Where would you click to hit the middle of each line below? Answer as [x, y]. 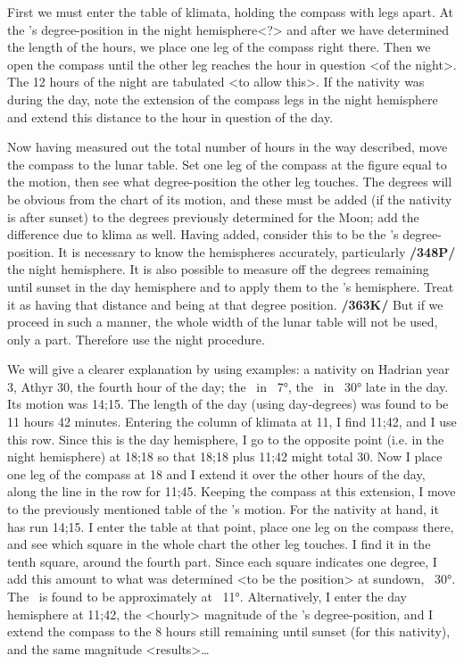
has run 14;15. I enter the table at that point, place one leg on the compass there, [231, 526]
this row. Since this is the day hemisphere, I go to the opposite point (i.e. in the [226, 439]
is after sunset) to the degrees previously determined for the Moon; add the [213, 216]
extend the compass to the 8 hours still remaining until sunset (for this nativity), [229, 631]
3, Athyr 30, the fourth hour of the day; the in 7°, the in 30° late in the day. [228, 386]
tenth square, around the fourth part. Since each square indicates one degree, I [222, 561]
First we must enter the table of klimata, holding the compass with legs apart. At [230, 12]
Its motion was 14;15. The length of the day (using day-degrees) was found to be [228, 404]
